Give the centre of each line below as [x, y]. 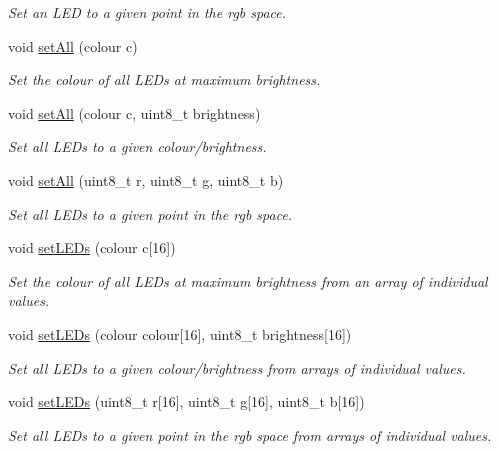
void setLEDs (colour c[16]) [92, 247]
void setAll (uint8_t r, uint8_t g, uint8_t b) [146, 179]
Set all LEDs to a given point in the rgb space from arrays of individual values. [250, 434]
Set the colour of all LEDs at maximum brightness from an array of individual [248, 280]
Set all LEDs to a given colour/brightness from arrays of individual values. [237, 367]
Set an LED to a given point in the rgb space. [147, 12]
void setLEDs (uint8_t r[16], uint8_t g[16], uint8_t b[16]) [186, 401]
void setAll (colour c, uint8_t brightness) [134, 112]
